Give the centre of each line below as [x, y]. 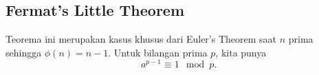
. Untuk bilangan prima [158, 52]
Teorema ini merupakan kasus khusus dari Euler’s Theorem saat [141, 39]
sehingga [24, 52]
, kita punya [241, 52]
